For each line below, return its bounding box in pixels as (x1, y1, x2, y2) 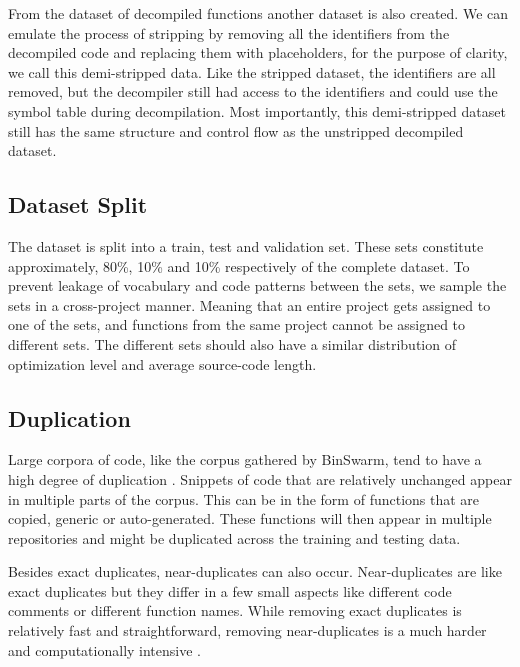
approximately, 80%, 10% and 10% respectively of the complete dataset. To (8, 255, 470, 276)
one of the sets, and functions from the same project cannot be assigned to (8, 314, 466, 335)
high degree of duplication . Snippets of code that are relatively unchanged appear (8, 468, 512, 489)
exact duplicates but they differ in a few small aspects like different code (8, 580, 452, 601)
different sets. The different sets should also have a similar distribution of (8, 333, 456, 354)
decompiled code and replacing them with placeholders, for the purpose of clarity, (8, 42, 508, 63)
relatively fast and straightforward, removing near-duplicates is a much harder (8, 620, 487, 641)
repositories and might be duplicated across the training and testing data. (8, 527, 461, 548)
